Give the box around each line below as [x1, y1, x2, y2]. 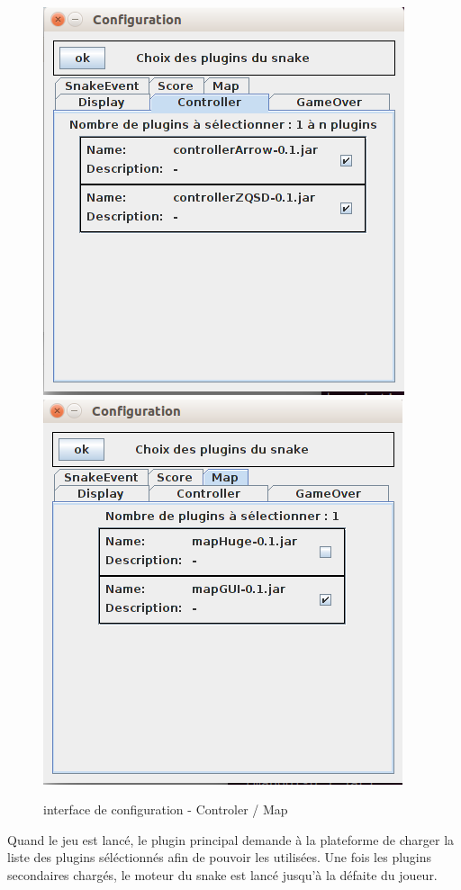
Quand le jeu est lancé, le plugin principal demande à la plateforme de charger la [7, 830, 455, 849]
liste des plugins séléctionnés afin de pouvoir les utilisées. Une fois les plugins [7, 848, 432, 867]
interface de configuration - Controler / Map [43, 800, 288, 819]
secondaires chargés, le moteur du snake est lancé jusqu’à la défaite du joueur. [7, 865, 438, 884]
